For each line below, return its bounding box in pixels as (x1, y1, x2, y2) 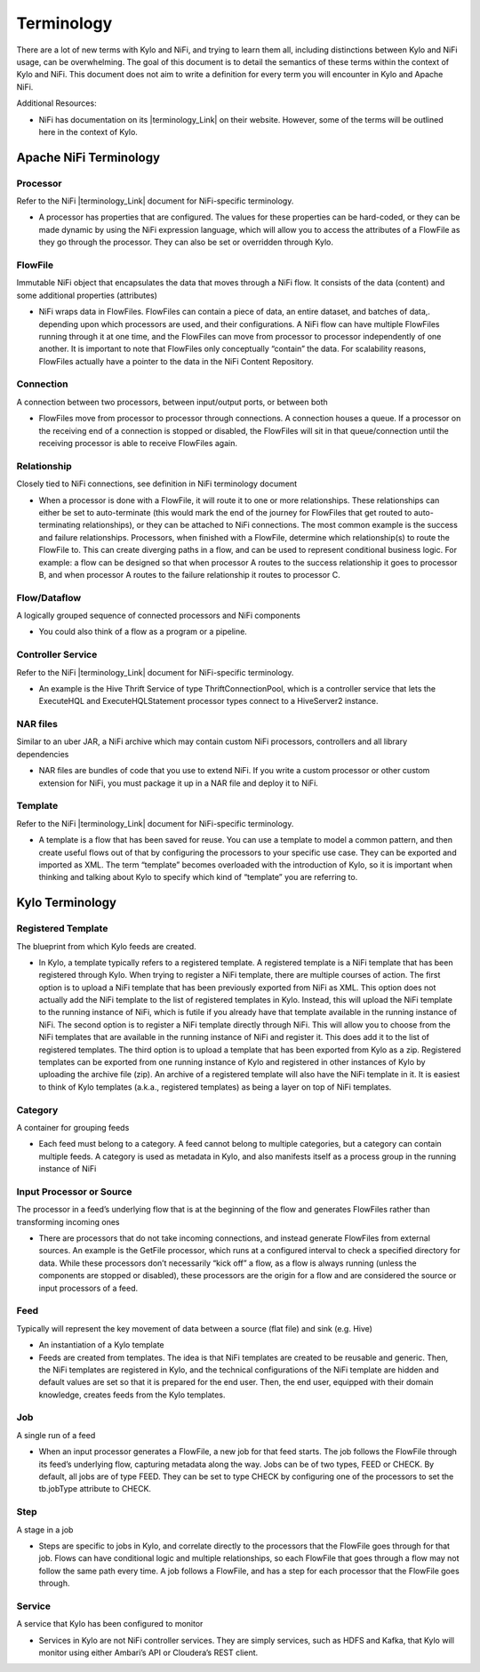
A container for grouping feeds (16, 1122, 130, 1132)
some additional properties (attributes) (16, 290, 157, 300)
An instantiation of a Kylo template (38, 1340, 164, 1350)
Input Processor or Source (16, 1185, 132, 1197)
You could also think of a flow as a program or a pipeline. (38, 627, 248, 637)
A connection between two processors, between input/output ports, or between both (16, 396, 328, 407)
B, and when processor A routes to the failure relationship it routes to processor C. (38, 569, 341, 580)
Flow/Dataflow (16, 591, 82, 604)
